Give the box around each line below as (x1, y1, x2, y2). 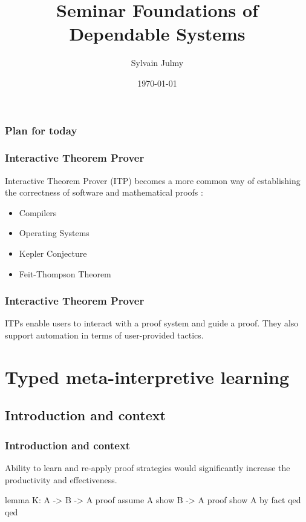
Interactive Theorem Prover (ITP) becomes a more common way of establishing (5, 174, 301, 187)
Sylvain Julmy (131, 56, 184, 69)
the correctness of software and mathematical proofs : (5, 186, 203, 199)
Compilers (19, 206, 57, 219)
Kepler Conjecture (19, 247, 87, 260)
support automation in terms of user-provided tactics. (5, 329, 204, 342)
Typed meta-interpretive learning (5, 364, 289, 389)
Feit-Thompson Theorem (19, 267, 111, 280)
